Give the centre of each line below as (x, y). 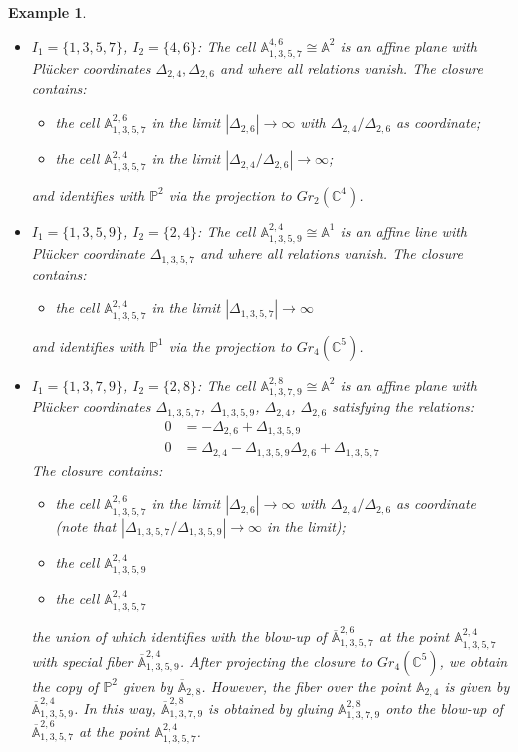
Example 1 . (47, 12)
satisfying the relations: (403, 406)
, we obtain (473, 660)
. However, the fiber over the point (306, 685)
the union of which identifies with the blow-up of (179, 636)
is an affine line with (404, 230)
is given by (477, 685)
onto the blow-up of (444, 707)
